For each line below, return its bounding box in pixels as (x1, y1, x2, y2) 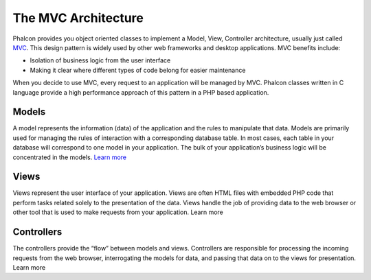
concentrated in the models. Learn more (12, 153, 127, 161)
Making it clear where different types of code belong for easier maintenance (30, 66, 246, 74)
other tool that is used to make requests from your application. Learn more (12, 208, 223, 216)
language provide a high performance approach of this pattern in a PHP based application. (12, 88, 269, 96)
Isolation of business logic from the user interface (30, 56, 171, 65)
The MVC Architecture (12, 10, 144, 25)
